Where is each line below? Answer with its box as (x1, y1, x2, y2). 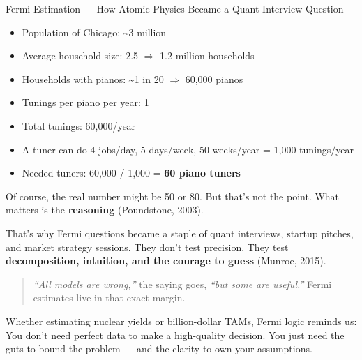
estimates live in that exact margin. (33, 290, 186, 305)
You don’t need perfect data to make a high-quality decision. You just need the (6, 327, 345, 342)
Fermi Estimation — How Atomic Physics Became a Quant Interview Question (6, 1, 344, 15)
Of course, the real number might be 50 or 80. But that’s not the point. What (6, 188, 340, 203)
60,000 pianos (185, 71, 243, 86)
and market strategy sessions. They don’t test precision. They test (6, 239, 289, 254)
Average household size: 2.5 (22, 48, 139, 63)
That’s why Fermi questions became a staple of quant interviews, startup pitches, (6, 225, 354, 240)
